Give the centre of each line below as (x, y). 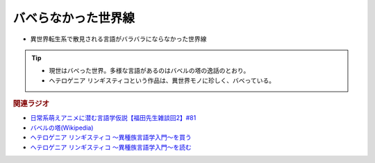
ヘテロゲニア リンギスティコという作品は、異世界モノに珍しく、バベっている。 (162, 80)
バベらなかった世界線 (74, 18)
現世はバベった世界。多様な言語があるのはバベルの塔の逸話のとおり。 (149, 71)
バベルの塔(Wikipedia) (62, 128)
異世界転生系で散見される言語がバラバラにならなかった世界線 (118, 39)
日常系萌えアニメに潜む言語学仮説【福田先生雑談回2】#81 (113, 118)
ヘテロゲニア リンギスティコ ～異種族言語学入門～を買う (111, 137)
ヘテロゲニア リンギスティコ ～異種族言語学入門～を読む (111, 147)
